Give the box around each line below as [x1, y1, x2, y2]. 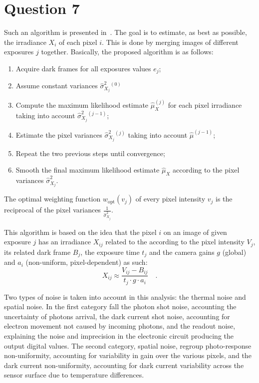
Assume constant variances [15, 80, 98, 91]
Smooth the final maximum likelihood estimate [15, 165, 160, 175]
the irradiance [4, 36, 46, 47]
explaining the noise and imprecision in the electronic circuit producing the [4, 331, 234, 341]
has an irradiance [38, 236, 91, 247]
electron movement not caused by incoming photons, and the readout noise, [4, 321, 236, 331]
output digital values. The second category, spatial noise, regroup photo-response [4, 340, 252, 351]
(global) [222, 246, 247, 257]
